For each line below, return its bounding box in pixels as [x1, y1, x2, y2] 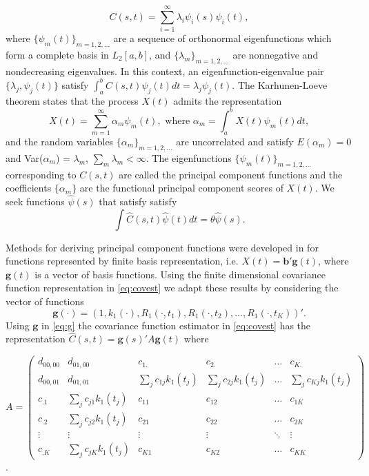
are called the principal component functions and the [119, 167, 343, 181]
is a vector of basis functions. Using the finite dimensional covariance [34, 267, 326, 281]
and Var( [6, 150, 43, 165]
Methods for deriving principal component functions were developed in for [6, 240, 319, 254]
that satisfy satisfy [99, 194, 177, 209]
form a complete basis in [6, 47, 109, 61]
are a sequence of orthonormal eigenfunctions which [113, 31, 332, 45]
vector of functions [6, 294, 84, 308]
